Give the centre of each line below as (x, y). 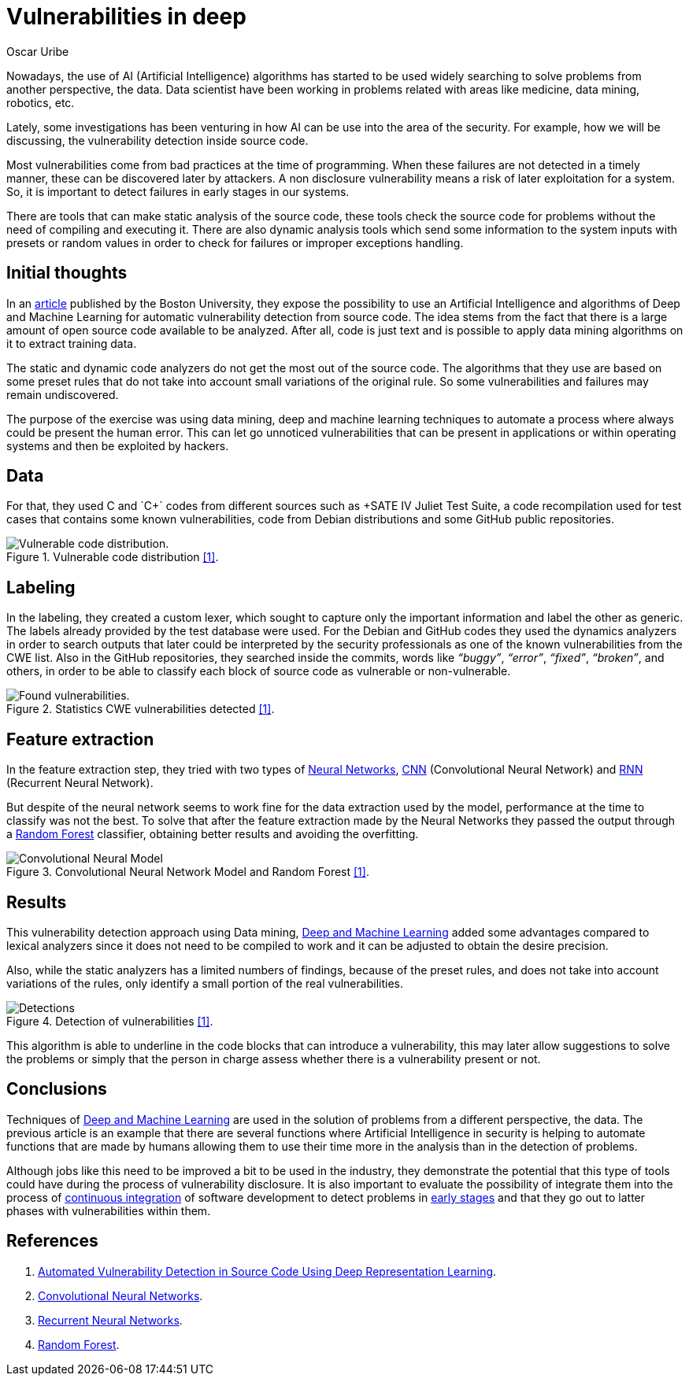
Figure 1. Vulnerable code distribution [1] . (113, 557)
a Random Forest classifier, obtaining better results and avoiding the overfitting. (213, 834)
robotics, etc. (41, 102)
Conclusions (57, 1089)
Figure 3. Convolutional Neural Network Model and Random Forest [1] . (188, 872)
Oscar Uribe (38, 51)
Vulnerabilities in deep (126, 17)
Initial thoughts (67, 273)
